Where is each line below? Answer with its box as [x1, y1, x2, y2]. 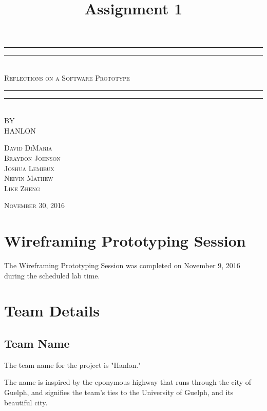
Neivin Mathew [4, 173, 53, 183]
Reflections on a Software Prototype [4, 72, 130, 83]
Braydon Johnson [4, 152, 61, 163]
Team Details [4, 300, 100, 321]
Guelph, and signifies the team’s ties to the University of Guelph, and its [4, 386, 234, 397]
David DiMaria [4, 142, 52, 153]
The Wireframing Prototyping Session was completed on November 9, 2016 [4, 260, 240, 271]
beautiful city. [4, 397, 48, 407]
